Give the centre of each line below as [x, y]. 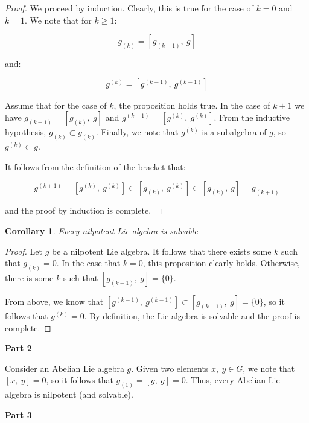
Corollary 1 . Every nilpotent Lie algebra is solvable [101, 231]
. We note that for [58, 20]
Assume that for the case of [56, 105]
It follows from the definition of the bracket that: [95, 166]
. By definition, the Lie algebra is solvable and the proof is [192, 316]
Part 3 [18, 414]
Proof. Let [24, 251]
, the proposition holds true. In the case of [192, 105]
